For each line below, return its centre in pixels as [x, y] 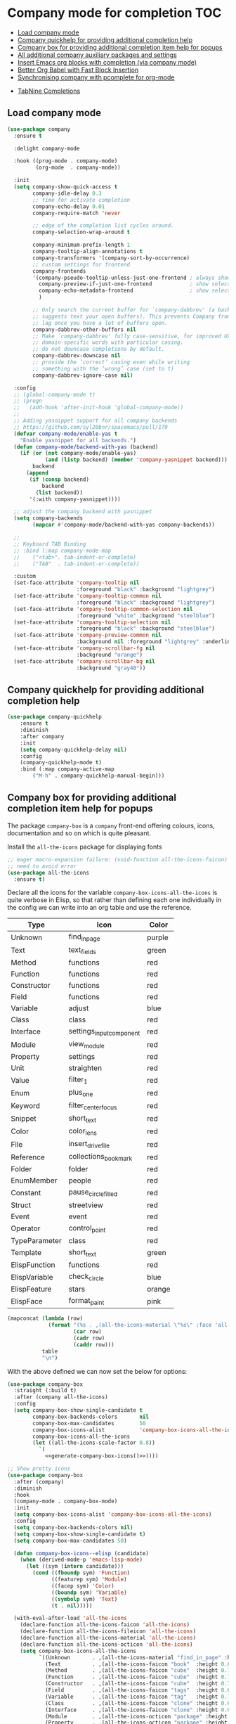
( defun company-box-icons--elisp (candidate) [81, 1553]
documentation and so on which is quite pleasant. [79, 833]
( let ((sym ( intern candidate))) [75, 1567]
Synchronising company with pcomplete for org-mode [96, 77]
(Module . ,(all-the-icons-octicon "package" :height [136, 1716]
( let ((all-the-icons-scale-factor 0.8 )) [94, 1443]
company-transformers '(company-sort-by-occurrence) [111, 258]
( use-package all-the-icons [48, 873]
